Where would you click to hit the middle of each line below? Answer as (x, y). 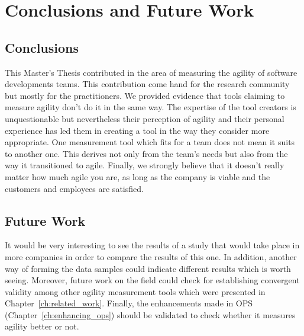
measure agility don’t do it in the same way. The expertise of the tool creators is (151, 107)
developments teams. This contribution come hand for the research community (147, 84)
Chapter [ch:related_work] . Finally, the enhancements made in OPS (129, 303)
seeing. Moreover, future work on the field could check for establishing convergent (152, 280)
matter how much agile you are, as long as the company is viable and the (138, 176)
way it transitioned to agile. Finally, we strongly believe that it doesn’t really (145, 165)
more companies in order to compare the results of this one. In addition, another (151, 256)
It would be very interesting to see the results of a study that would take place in (152, 245)
